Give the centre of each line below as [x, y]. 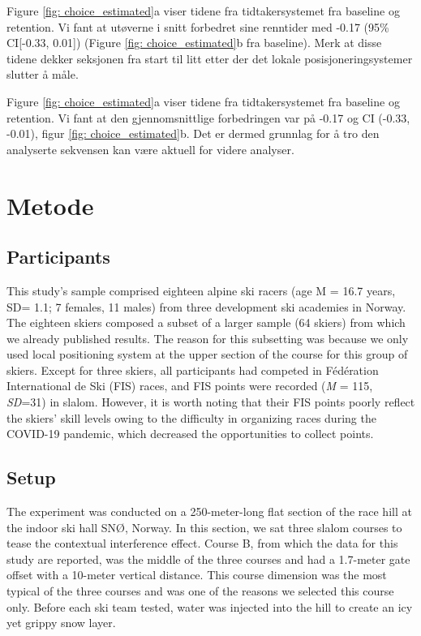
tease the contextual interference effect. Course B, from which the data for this [202, 543]
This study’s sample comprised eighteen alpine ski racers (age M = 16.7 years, [201, 290]
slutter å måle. [43, 74]
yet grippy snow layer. [61, 623]
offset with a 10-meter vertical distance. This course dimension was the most [197, 575]
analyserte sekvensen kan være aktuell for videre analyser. [150, 149]
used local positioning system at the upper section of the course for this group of [207, 354]
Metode [50, 205]
